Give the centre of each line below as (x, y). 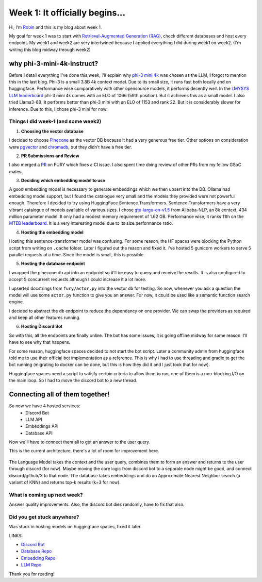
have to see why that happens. (40, 342)
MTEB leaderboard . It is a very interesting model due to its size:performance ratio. (91, 223)
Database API (39, 433)
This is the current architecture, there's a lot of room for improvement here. (84, 451)
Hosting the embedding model (52, 232)
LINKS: (16, 535)
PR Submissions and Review (50, 156)
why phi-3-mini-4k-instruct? (54, 63)
